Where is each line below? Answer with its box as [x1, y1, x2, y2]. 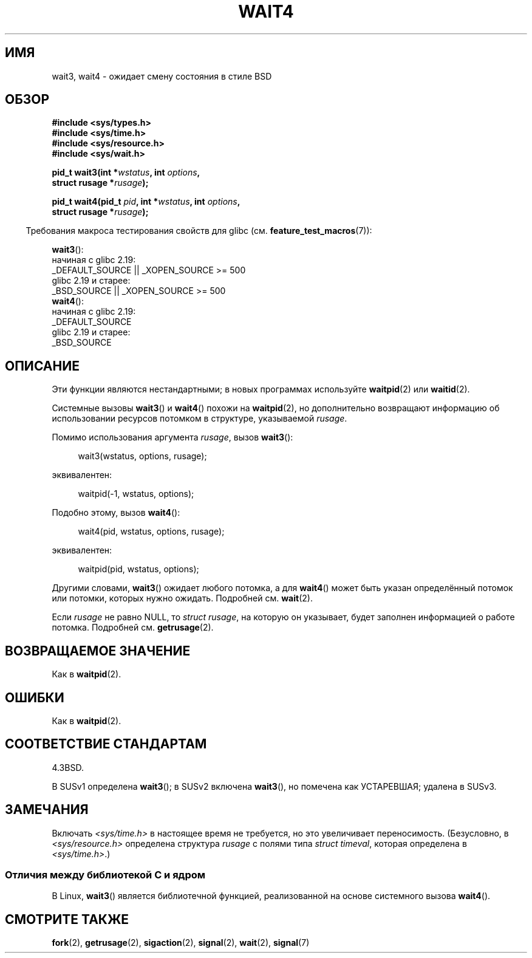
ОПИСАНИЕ [5, 358, 80, 374]
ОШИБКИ [5, 689, 64, 705]
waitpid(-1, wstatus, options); [78, 488, 194, 499]
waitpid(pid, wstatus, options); [78, 564, 199, 575]
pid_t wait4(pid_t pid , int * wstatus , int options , [52, 196, 240, 207]
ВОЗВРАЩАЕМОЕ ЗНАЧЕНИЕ [5, 643, 191, 659]
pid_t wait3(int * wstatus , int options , [52, 167, 200, 178]
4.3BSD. [52, 762, 84, 773]
